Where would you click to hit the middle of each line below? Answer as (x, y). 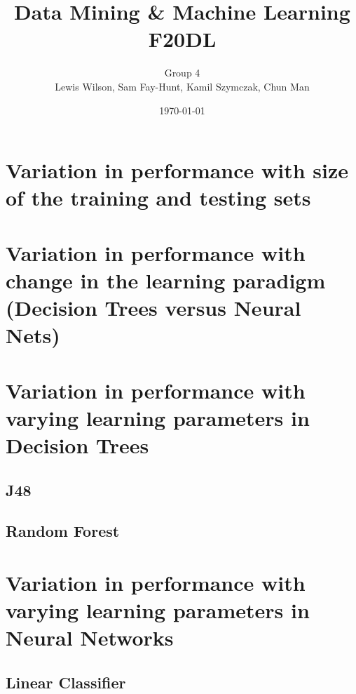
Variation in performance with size (177, 170)
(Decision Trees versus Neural (153, 308)
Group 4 (182, 73)
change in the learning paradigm (166, 280)
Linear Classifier (66, 682)
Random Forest (63, 531)
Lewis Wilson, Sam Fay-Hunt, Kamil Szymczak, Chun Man (182, 86)
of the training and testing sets (158, 198)
